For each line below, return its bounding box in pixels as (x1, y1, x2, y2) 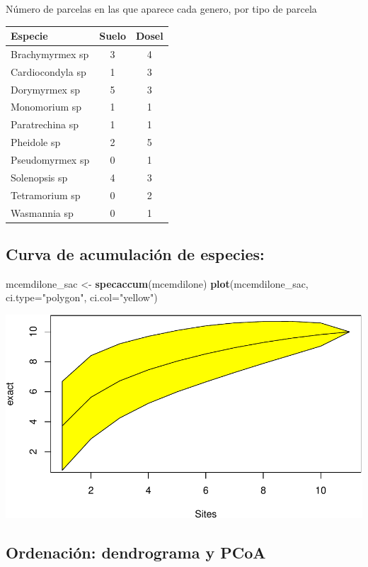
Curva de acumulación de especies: (6, 243, 265, 265)
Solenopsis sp (11, 169, 68, 184)
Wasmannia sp (11, 205, 74, 220)
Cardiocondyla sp (11, 64, 86, 79)
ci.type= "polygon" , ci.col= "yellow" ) (6, 290, 158, 305)
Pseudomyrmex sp (11, 152, 90, 167)
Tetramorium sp (11, 187, 81, 202)
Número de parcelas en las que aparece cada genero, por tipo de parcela (6, 1, 317, 16)
